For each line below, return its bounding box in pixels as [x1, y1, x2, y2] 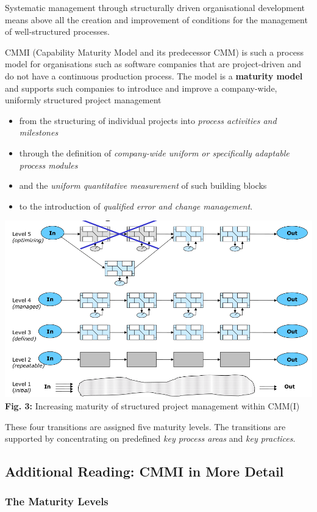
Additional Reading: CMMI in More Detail [5, 462, 284, 481]
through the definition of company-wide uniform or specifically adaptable [19, 146, 290, 159]
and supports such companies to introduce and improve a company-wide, [5, 81, 277, 94]
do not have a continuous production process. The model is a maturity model [5, 69, 303, 82]
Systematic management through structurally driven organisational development [5, 1, 305, 13]
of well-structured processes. [5, 25, 110, 38]
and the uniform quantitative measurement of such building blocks [19, 179, 267, 192]
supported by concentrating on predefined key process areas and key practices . [5, 432, 296, 445]
